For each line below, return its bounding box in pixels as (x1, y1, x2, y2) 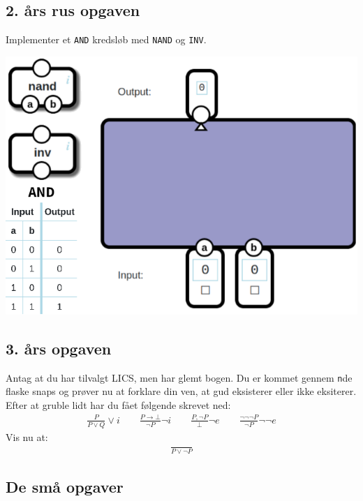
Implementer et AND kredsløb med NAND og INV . (6, 32, 207, 47)
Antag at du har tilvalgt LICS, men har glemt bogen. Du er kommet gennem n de (6, 370, 353, 384)
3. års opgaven (6, 337, 112, 359)
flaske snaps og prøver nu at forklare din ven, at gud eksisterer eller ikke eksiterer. (6, 384, 357, 398)
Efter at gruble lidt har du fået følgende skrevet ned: (6, 397, 231, 412)
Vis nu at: (6, 429, 48, 444)
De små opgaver (6, 476, 124, 498)
